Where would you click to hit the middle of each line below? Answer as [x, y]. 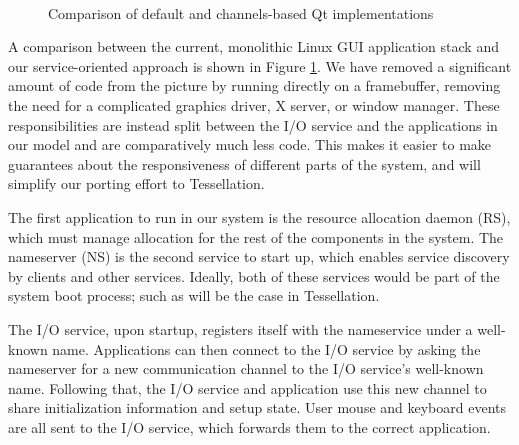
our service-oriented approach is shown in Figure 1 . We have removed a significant [260, 65]
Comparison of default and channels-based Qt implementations [241, 12]
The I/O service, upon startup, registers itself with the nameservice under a [240, 328]
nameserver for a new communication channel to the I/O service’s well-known [246, 368]
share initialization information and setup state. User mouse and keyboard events [257, 407]
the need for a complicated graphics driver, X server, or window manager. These [254, 104]
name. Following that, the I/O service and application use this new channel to [247, 387]
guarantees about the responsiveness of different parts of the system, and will [244, 163]
